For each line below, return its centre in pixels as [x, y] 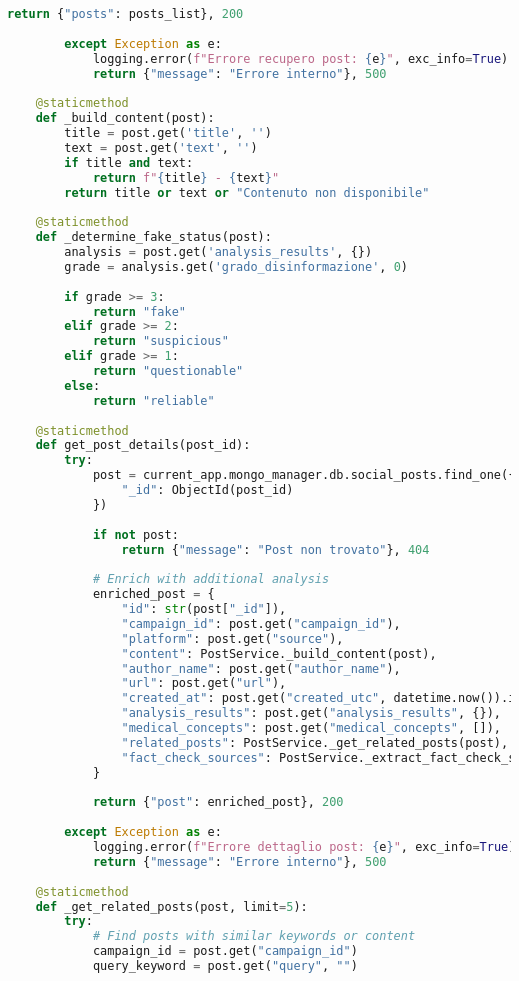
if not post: [135, 534]
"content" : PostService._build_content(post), [279, 653]
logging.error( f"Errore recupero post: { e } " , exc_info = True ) [300, 58]
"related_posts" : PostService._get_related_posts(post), [315, 742]
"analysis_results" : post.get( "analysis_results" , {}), [311, 713]
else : [82, 385]
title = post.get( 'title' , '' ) [168, 133]
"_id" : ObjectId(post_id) [207, 490]
